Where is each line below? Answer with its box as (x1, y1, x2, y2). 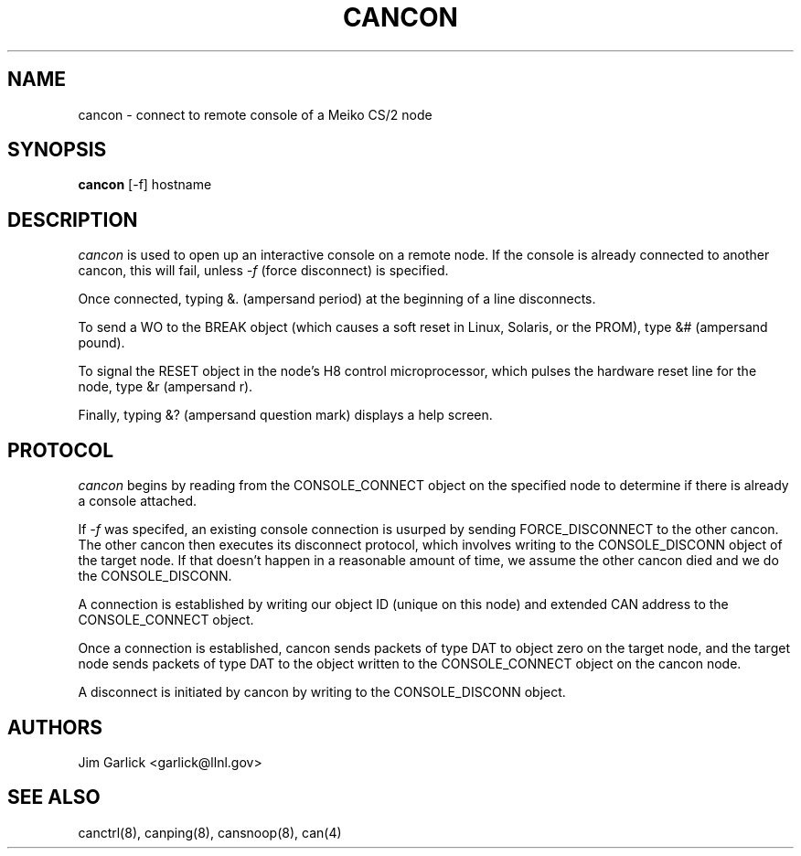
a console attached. (78, 493, 198, 509)
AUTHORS (7, 715, 103, 739)
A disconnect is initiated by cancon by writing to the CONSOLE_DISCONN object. (78, 684, 566, 701)
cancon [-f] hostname (78, 177, 212, 193)
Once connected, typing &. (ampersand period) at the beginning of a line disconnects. (78, 291, 596, 307)
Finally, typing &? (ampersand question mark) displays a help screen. (78, 407, 493, 423)
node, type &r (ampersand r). (78, 379, 253, 395)
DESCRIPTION (7, 208, 138, 231)
